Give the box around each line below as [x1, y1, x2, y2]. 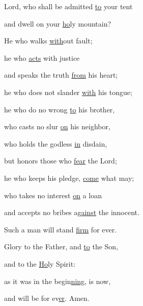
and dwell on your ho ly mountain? [4, 18, 111, 29]
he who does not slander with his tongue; [4, 86, 132, 97]
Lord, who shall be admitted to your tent [4, 1, 133, 11]
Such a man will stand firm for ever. [4, 224, 117, 234]
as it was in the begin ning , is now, [4, 275, 111, 286]
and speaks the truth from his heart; [4, 69, 118, 80]
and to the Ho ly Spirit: [4, 258, 76, 269]
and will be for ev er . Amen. [4, 293, 90, 303]
